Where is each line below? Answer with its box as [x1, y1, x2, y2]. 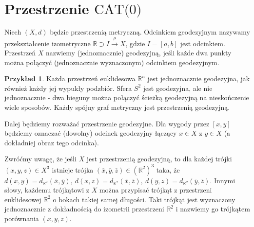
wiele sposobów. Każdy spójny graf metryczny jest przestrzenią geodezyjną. [4, 102, 230, 112]
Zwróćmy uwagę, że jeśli [4, 154, 77, 164]
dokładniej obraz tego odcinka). [4, 137, 99, 147]
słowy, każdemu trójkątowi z [4, 185, 89, 195]
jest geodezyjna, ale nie [143, 83, 213, 93]
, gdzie [125, 38, 145, 48]
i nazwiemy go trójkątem [176, 204, 250, 214]
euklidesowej [4, 194, 41, 204]
